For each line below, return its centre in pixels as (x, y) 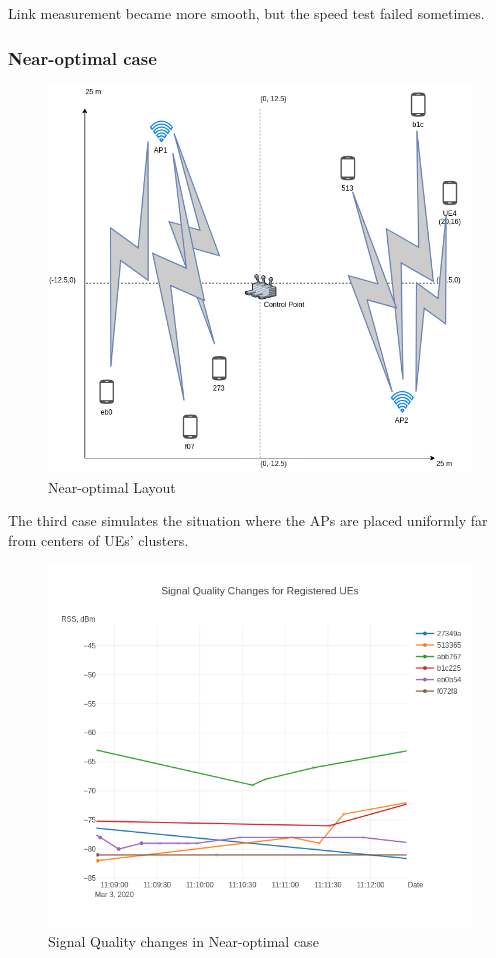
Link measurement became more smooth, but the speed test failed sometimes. (246, 13)
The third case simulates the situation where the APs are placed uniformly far (248, 520)
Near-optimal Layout (112, 486)
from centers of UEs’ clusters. (98, 539)
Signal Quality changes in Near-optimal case (183, 941)
